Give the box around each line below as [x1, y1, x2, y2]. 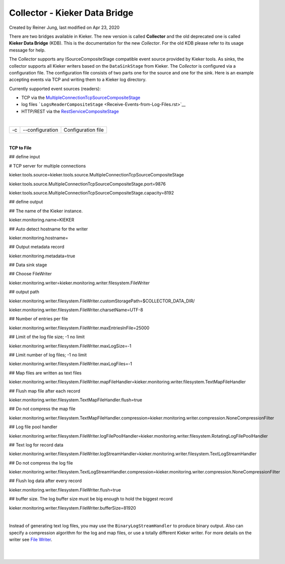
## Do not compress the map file [9, 406, 76, 412]
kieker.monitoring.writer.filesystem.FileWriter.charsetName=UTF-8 [9, 307, 143, 313]
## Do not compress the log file [9, 460, 73, 466]
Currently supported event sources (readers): [9, 86, 101, 92]
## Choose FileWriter [9, 271, 52, 277]
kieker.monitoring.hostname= [9, 235, 69, 241]
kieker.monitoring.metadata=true [9, 253, 75, 259]
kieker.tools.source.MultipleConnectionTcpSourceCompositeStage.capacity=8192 [9, 190, 174, 196]
